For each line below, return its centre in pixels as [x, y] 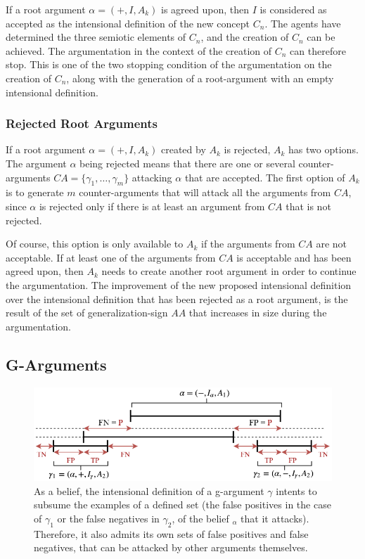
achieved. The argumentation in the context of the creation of [139, 50]
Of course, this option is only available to [95, 244]
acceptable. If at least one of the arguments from [111, 257]
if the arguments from [248, 244]
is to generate [35, 192]
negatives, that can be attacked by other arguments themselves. [171, 547]
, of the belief [200, 518]
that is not [308, 206]
